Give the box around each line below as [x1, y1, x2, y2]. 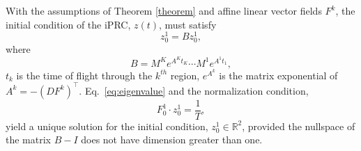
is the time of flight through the [16, 67, 153, 82]
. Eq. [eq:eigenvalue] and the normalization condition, [79, 83, 309, 97]
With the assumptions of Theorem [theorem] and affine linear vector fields [6, 3, 322, 17]
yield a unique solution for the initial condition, [6, 118, 208, 133]
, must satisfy [159, 17, 217, 31]
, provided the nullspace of [242, 118, 355, 133]
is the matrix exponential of [219, 67, 338, 82]
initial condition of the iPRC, [6, 17, 131, 31]
